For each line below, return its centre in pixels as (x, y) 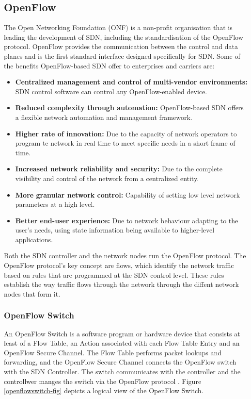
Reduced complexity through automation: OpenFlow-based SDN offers (129, 108)
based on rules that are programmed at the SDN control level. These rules (114, 274)
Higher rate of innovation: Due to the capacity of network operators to (126, 133)
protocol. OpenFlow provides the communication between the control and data (121, 46)
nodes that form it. (32, 293)
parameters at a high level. (55, 204)
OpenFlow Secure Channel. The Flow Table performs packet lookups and (113, 352)
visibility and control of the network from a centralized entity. (107, 178)
